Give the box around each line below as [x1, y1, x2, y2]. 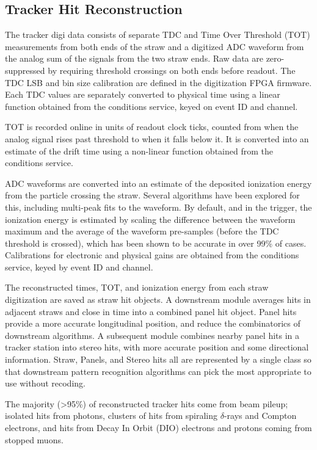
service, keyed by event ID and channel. [5, 260, 153, 273]
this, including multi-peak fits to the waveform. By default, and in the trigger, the [5, 200, 312, 213]
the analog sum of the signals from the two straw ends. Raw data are [5, 52, 263, 65]
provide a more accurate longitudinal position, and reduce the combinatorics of [5, 317, 301, 330]
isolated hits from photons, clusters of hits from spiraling [5, 409, 217, 422]
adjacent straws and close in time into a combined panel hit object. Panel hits [5, 305, 297, 318]
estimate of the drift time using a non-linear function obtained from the [5, 144, 273, 157]
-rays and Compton [224, 409, 297, 422]
